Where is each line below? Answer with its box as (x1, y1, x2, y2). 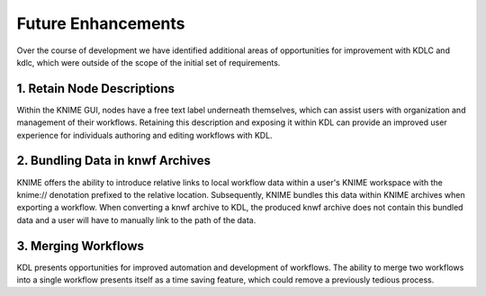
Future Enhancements (16, 13, 185, 33)
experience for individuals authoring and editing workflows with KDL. (16, 130, 274, 140)
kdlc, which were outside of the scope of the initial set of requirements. (16, 57, 281, 67)
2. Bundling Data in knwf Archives (16, 153, 211, 168)
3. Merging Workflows (16, 238, 144, 254)
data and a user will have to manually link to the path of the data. (16, 214, 256, 225)
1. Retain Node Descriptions (16, 81, 175, 96)
